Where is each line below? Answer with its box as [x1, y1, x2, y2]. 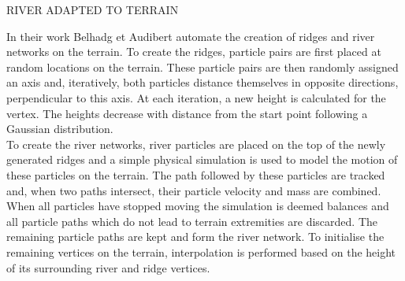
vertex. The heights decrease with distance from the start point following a [6, 105, 368, 121]
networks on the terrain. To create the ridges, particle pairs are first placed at [6, 43, 381, 60]
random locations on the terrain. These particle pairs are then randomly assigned [6, 58, 399, 75]
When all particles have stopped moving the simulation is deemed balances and [6, 198, 389, 214]
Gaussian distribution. [6, 120, 113, 137]
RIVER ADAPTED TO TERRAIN [6, 2, 179, 17]
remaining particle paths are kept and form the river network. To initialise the [6, 228, 385, 245]
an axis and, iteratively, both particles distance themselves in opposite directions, [6, 74, 399, 91]
